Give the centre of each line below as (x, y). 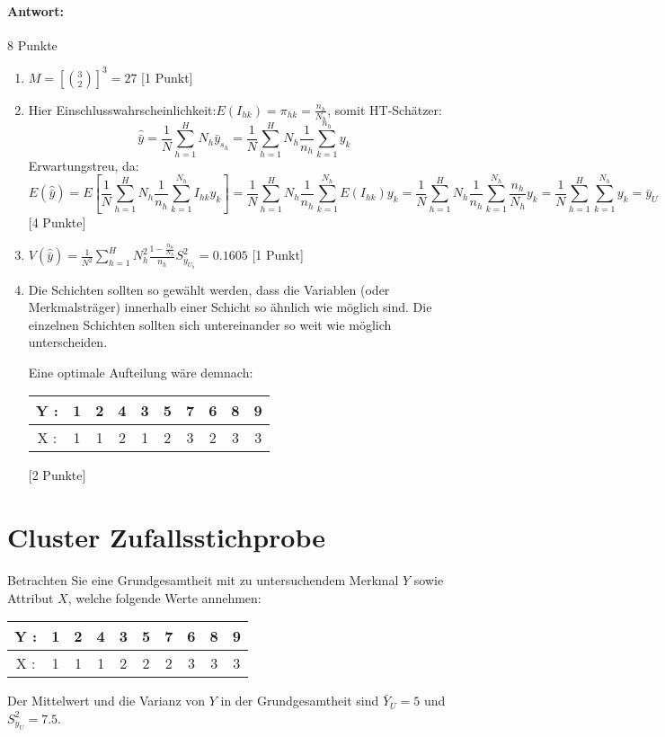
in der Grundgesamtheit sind (300, 701)
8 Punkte (32, 44)
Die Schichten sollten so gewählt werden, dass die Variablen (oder (209, 289)
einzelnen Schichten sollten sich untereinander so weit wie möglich (210, 324)
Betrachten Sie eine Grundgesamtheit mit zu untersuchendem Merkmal (203, 580)
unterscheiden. (68, 342)
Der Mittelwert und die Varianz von (106, 701)
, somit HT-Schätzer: (385, 109)
